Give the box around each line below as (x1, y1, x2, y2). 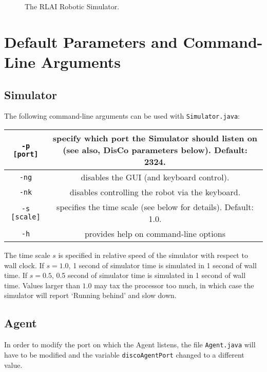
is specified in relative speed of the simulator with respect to (58, 250, 248, 261)
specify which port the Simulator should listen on (52, 132, 258, 144)
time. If (4, 270, 28, 281)
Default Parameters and (4, 31, 178, 52)
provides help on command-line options (84, 228, 225, 240)
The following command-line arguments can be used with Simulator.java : (4, 110, 240, 121)
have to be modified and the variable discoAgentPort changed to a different (4, 349, 244, 360)
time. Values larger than (4, 280, 80, 290)
